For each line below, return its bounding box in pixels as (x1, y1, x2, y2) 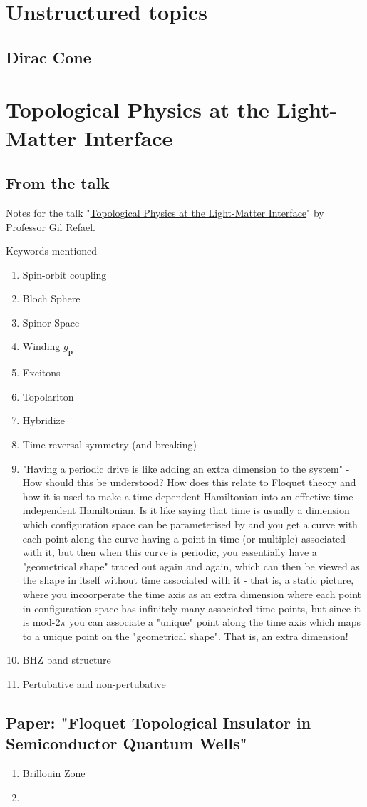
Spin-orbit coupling (22, 267, 107, 282)
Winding (22, 339, 61, 354)
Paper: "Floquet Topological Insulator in (6, 711, 311, 733)
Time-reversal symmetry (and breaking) (22, 437, 197, 452)
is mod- (22, 615, 56, 629)
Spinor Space (22, 314, 80, 329)
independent (22, 503, 76, 518)
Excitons (22, 365, 61, 380)
